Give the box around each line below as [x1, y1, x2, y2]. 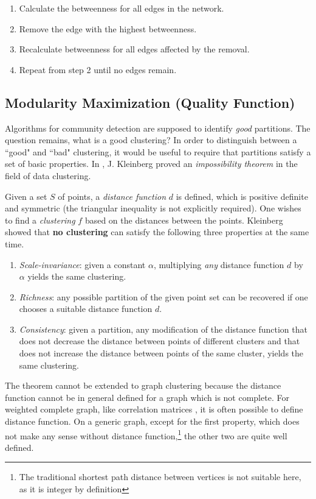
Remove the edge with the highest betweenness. [19, 22, 197, 35]
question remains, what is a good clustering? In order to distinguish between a [5, 133, 297, 146]
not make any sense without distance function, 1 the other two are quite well [5, 427, 287, 442]
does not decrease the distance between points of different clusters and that [19, 334, 300, 347]
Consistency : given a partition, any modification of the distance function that [19, 322, 307, 335]
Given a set [5, 189, 47, 202]
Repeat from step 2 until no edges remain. [19, 63, 177, 76]
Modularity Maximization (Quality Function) [5, 93, 295, 111]
